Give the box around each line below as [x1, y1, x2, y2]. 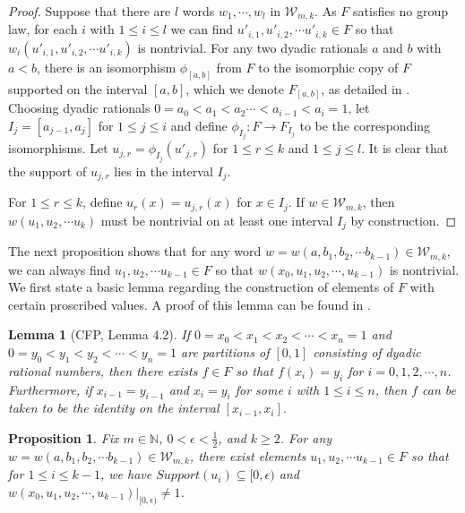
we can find [170, 20, 234, 38]
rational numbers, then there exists [8, 361, 198, 380]
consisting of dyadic [313, 342, 421, 361]
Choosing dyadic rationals [8, 98, 151, 117]
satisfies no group [353, 2, 449, 20]
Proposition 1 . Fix [8, 428, 119, 447]
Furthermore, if [8, 380, 92, 398]
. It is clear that [361, 139, 449, 158]
